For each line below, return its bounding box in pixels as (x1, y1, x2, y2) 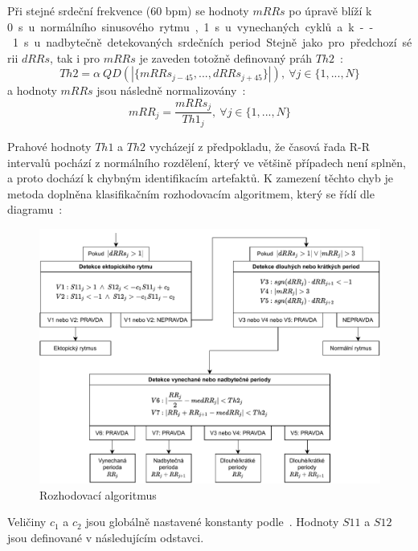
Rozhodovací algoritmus (39, 486, 157, 503)
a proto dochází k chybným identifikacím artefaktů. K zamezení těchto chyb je (7, 169, 393, 186)
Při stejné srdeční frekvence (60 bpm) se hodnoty (7, 2, 249, 18)
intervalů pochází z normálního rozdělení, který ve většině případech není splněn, (7, 153, 406, 170)
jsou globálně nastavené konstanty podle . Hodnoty (85, 513, 339, 530)
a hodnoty (7, 82, 57, 99)
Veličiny (7, 513, 47, 530)
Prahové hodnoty (7, 137, 92, 154)
